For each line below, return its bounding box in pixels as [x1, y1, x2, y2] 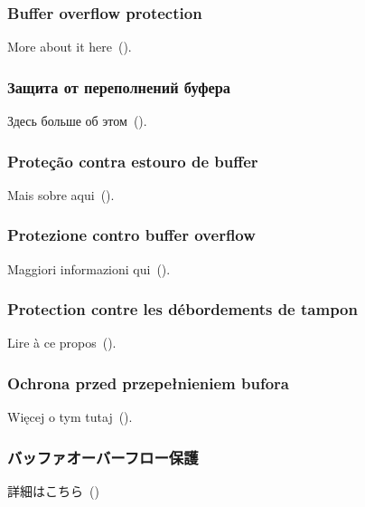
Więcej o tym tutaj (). [7, 407, 133, 426]
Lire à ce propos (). [7, 333, 117, 352]
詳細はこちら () [7, 482, 99, 501]
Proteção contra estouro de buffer [7, 149, 258, 172]
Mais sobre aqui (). [7, 185, 115, 204]
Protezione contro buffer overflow [7, 224, 256, 246]
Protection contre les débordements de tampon [7, 298, 358, 320]
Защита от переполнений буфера [7, 75, 231, 98]
